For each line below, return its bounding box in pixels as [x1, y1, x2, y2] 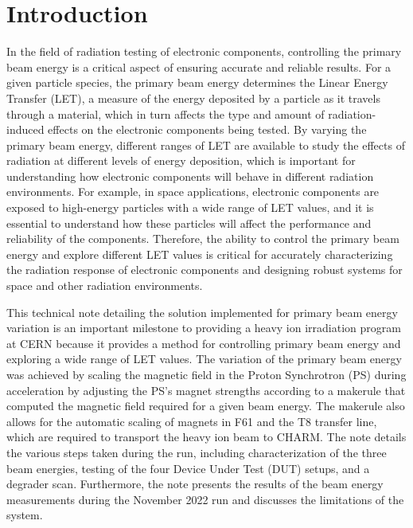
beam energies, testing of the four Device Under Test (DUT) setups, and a [6, 460, 370, 476]
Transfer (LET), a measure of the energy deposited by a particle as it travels [6, 89, 380, 106]
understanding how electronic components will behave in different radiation [6, 167, 374, 184]
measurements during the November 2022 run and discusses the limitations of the [6, 491, 404, 507]
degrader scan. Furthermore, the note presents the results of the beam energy [6, 475, 384, 492]
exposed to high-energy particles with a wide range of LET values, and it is [6, 199, 374, 216]
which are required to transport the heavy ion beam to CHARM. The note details [6, 428, 407, 445]
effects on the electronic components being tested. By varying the [48, 121, 367, 138]
